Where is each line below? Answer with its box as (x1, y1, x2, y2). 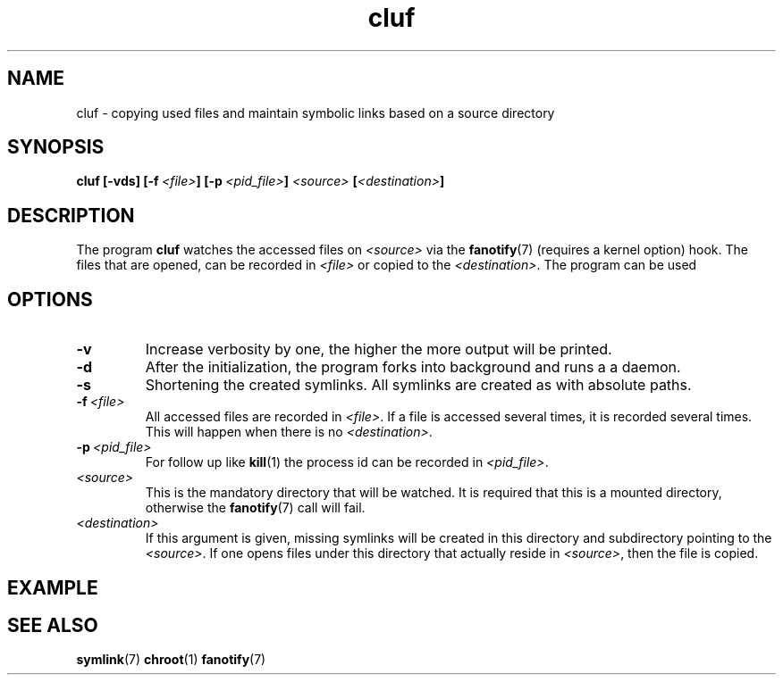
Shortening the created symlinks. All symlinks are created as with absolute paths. (145, 376, 692, 395)
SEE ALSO (7, 613, 98, 636)
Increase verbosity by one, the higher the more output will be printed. (145, 340, 612, 359)
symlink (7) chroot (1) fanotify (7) (76, 652, 266, 668)
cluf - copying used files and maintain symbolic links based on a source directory (76, 104, 555, 121)
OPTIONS (7, 287, 93, 311)
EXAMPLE (7, 576, 98, 599)
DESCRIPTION (7, 204, 135, 227)
